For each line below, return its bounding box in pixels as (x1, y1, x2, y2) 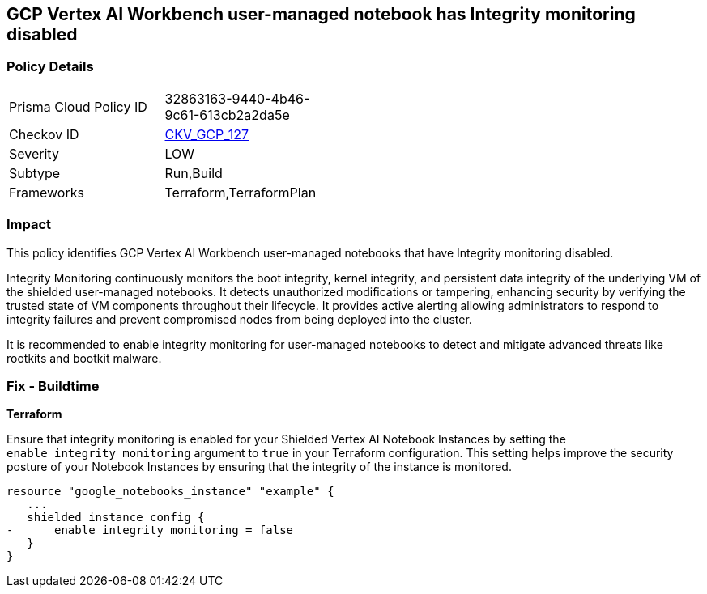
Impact (6, 216, 52, 233)
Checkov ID (9, 125, 79, 142)
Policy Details (6, 58, 94, 75)
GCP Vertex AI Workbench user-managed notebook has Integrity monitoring (6, 4, 636, 24)
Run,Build (164, 164, 223, 181)
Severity (9, 145, 59, 162)
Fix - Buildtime (6, 377, 100, 394)
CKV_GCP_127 (164, 125, 249, 142)
